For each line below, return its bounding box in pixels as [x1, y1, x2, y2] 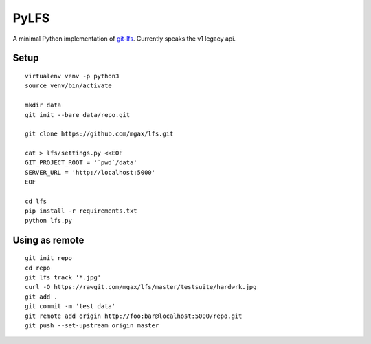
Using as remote [12, 234, 85, 246]
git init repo [25, 255, 72, 262]
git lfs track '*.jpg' [25, 274, 102, 281]
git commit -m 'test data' [25, 303, 116, 310]
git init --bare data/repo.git [25, 111, 131, 118]
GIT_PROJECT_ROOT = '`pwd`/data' [25, 159, 137, 166]
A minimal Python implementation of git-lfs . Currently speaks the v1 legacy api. [12, 34, 236, 43]
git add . [25, 292, 58, 301]
